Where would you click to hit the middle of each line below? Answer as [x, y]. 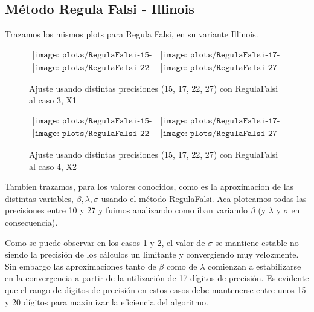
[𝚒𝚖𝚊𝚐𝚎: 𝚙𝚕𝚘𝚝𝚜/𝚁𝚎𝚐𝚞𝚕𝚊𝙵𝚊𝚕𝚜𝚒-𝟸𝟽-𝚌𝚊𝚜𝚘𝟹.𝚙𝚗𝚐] [220, 67]
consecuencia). [31, 222]
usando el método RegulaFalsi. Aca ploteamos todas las [204, 198]
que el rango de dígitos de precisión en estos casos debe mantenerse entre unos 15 [155, 290]
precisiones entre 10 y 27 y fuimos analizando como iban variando [127, 210]
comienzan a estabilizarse [254, 266]
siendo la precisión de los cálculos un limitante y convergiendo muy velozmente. [152, 254]
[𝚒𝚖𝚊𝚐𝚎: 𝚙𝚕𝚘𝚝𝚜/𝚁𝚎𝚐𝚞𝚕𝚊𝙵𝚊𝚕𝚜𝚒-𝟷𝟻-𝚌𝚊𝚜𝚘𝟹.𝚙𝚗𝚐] [92, 55]
